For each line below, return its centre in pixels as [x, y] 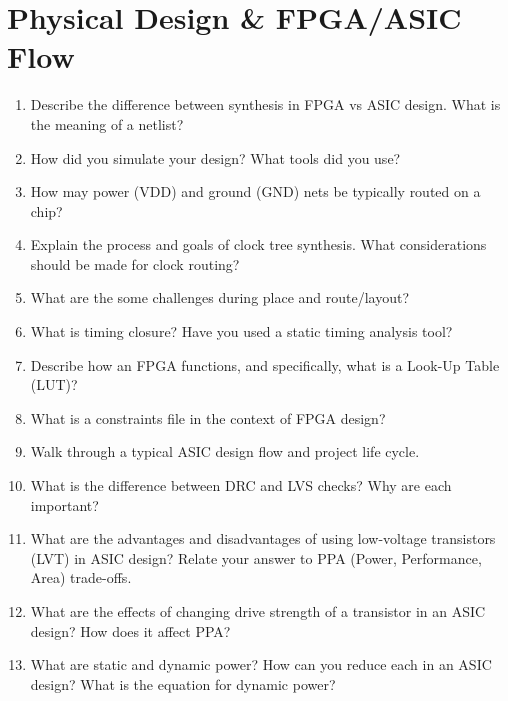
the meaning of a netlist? [107, 123]
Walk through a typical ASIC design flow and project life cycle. [225, 451]
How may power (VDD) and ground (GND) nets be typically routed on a [255, 191]
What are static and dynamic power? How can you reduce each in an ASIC [261, 664]
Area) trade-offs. [81, 577]
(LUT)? [54, 384]
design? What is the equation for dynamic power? [183, 683]
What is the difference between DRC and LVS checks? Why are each [241, 485]
